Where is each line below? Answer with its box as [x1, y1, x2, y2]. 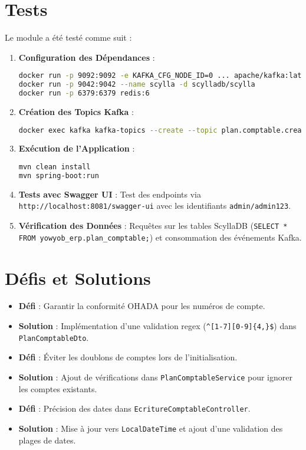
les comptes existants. [18, 382, 97, 395]
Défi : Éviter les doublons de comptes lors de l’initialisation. [18, 351, 238, 363]
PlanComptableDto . [18, 331, 89, 343]
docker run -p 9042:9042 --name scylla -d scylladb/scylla [18, 80, 255, 89]
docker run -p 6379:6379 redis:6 [18, 89, 150, 98]
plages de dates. [18, 433, 76, 446]
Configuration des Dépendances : [18, 51, 155, 63]
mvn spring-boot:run [18, 171, 99, 180]
